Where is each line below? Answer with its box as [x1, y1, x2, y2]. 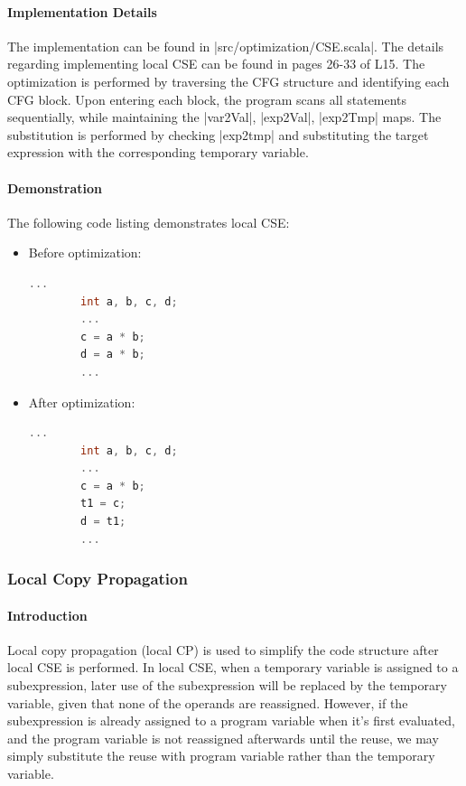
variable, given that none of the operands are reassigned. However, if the [7, 693, 408, 712]
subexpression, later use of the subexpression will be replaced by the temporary [7, 676, 447, 695]
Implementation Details [7, 2, 157, 21]
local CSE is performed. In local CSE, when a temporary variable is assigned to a [7, 658, 459, 677]
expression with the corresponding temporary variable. [7, 143, 309, 162]
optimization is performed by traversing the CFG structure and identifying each [7, 71, 450, 90]
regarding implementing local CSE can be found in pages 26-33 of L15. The [7, 54, 425, 73]
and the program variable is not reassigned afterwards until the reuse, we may [7, 728, 439, 747]
